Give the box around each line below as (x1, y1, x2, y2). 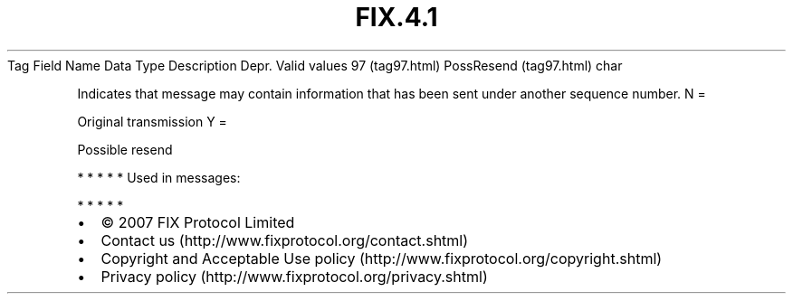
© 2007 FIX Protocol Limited (100, 212, 295, 231)
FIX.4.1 (355, 2, 438, 33)
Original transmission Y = (77, 113, 227, 129)
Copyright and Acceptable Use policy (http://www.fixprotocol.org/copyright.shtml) (100, 249, 663, 268)
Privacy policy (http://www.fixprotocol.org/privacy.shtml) (100, 267, 488, 286)
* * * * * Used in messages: (77, 169, 241, 185)
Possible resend (77, 141, 173, 157)
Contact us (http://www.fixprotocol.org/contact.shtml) (100, 230, 469, 249)
